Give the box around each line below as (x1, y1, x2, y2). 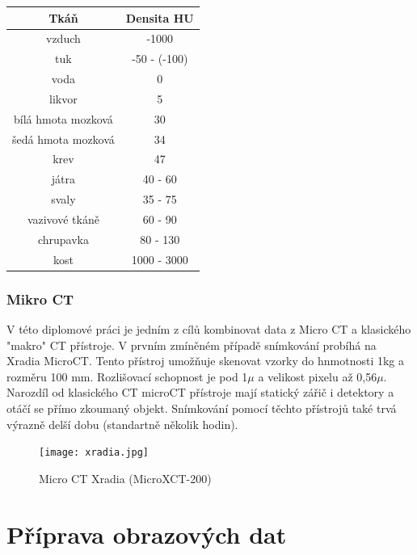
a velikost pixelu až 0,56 (258, 368, 377, 385)
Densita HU (125, 9, 194, 26)
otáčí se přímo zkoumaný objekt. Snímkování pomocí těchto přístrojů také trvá (6, 399, 397, 416)
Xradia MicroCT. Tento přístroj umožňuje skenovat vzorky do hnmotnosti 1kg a (6, 352, 404, 369)
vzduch (46, 30, 81, 47)
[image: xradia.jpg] (39, 447, 150, 459)
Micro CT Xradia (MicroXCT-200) (39, 469, 212, 486)
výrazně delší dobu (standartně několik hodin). (6, 415, 238, 432)
